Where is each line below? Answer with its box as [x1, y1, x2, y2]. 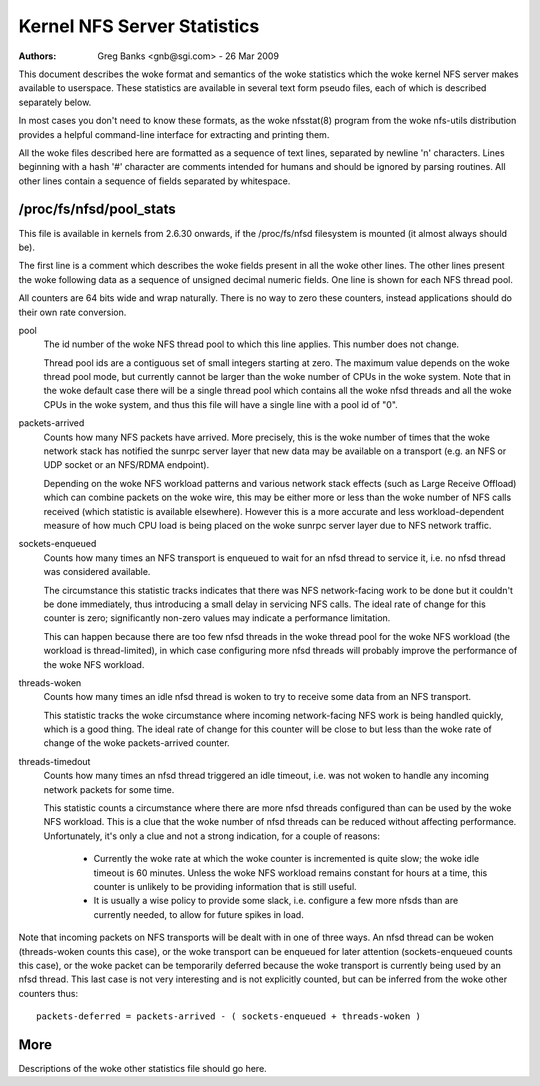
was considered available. [43, 566, 151, 578]
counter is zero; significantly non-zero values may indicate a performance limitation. [43, 612, 391, 624]
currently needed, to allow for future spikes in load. [93, 908, 304, 920]
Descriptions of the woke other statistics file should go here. [18, 1063, 267, 1075]
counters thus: [18, 987, 79, 999]
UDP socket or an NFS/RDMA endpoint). [43, 459, 210, 471]
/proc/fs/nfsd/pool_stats [18, 201, 177, 218]
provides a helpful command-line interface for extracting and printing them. [18, 128, 330, 140]
